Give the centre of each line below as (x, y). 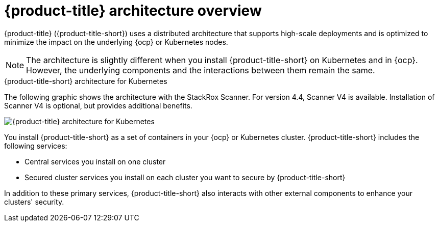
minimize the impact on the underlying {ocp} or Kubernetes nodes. (116, 42)
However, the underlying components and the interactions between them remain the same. (201, 70)
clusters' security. (34, 202)
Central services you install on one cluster (95, 161)
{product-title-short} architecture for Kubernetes (86, 81)
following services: (36, 146)
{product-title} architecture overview (133, 11)
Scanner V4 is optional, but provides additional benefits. (98, 105)
